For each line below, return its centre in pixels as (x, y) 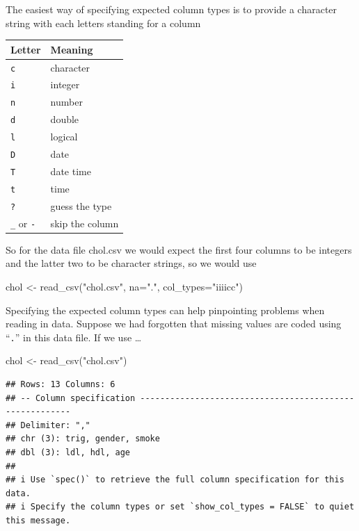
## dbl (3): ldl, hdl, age (68, 453)
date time (71, 171)
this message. (38, 521)
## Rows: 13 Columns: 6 (61, 385)
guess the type (81, 205)
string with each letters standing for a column (103, 23)
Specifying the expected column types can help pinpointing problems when (165, 310)
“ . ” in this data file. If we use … (74, 337)
